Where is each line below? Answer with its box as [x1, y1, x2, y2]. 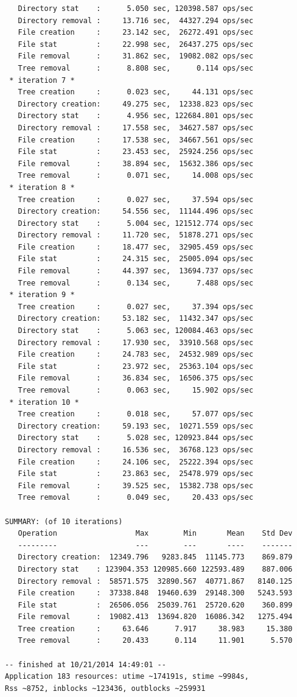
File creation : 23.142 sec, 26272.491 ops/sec [18, 28, 254, 37]
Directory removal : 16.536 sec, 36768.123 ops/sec [18, 445, 254, 454]
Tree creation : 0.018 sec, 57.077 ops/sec [18, 410, 254, 419]
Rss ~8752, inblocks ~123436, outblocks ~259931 [5, 684, 206, 693]
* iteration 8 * [9, 183, 75, 192]
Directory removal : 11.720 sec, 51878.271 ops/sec [18, 231, 254, 240]
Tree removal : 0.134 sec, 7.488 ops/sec [18, 278, 254, 287]
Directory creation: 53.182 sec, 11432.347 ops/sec [18, 314, 254, 323]
